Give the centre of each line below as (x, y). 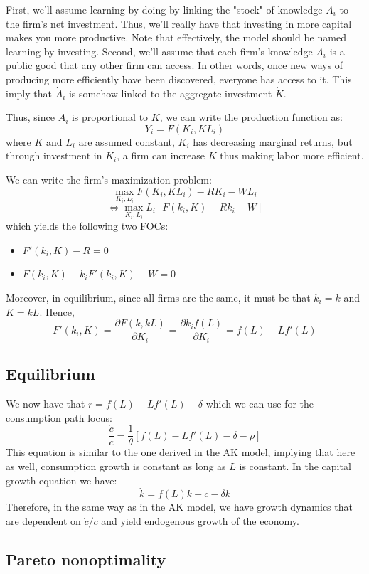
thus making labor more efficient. (292, 155)
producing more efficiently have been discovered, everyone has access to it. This (179, 79)
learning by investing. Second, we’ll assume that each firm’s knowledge (159, 51)
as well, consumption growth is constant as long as (116, 466)
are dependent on (43, 521)
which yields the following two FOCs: (87, 226)
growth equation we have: (61, 480)
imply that (29, 93)
